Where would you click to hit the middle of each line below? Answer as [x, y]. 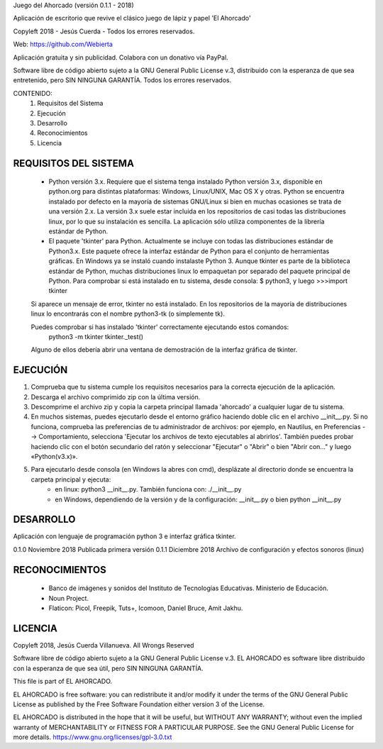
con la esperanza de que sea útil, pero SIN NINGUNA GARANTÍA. [108, 668]
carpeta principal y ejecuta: [71, 479]
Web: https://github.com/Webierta [63, 44]
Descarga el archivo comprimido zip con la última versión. [116, 396]
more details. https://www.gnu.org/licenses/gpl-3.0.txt [93, 737]
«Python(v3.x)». [54, 456]
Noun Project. [68, 598]
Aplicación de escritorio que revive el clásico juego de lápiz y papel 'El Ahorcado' [132, 18]
